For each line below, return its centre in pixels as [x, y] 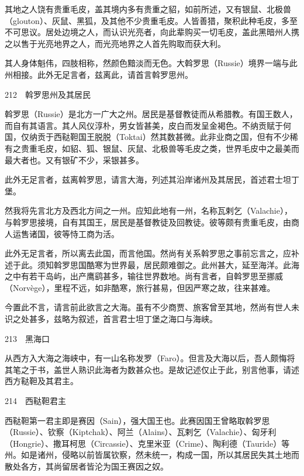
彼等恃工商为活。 [86, 233]
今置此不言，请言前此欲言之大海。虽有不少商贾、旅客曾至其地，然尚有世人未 [152, 307]
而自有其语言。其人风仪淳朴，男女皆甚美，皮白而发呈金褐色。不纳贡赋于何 [148, 125]
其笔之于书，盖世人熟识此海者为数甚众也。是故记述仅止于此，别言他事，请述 [152, 369]
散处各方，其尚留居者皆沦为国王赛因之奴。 [87, 466]
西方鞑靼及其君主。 [42, 381]
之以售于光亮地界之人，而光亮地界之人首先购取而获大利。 [115, 43]
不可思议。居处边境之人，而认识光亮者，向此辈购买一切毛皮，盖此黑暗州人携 [152, 32]
